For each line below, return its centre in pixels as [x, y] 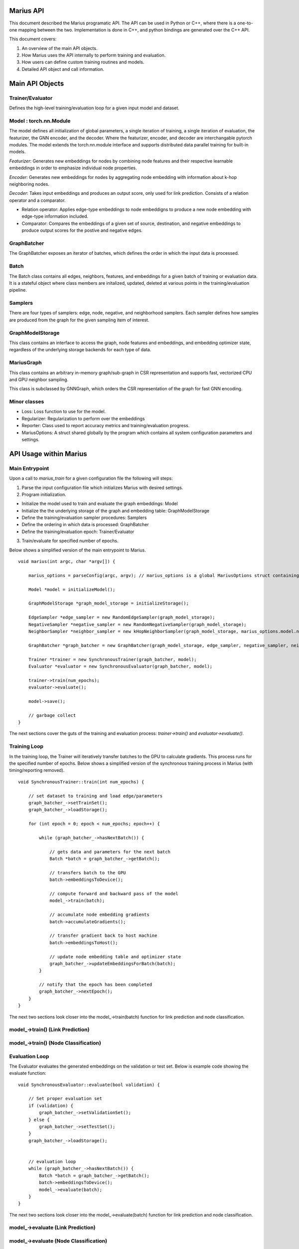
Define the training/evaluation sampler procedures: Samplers [84, 518]
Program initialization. [44, 494]
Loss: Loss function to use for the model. [64, 412]
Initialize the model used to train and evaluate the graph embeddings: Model [100, 504]
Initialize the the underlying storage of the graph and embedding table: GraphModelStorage [115, 511]
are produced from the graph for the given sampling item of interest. [79, 320]
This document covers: [33, 39]
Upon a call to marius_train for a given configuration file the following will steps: [91, 478]
